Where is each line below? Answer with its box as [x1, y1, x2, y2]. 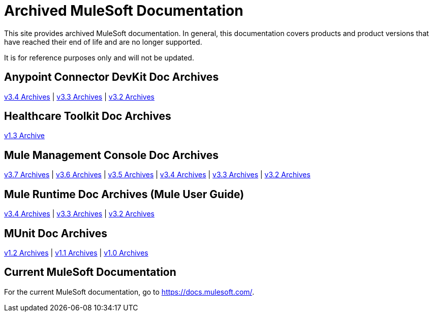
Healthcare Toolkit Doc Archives [4, 110, 171, 123]
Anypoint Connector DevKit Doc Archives [4, 71, 219, 84]
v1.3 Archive [4, 131, 45, 140]
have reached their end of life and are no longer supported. [4, 37, 202, 46]
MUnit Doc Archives [4, 227, 108, 240]
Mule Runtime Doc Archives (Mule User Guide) [4, 187, 244, 201]
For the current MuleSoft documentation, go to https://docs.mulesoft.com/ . [4, 287, 255, 296]
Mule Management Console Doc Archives [4, 148, 219, 162]
